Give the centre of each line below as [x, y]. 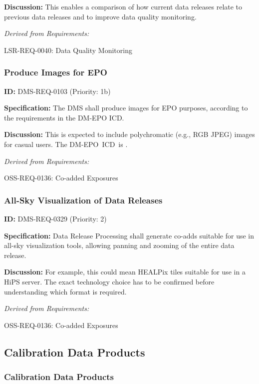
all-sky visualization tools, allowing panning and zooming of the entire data [119, 245]
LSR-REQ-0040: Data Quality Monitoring [68, 50]
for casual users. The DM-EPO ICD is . [66, 144]
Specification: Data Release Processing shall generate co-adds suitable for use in [129, 235]
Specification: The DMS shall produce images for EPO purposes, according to [126, 108]
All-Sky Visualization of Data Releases [83, 200]
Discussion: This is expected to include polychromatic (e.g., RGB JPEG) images [129, 134]
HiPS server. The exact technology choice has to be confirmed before [109, 281]
